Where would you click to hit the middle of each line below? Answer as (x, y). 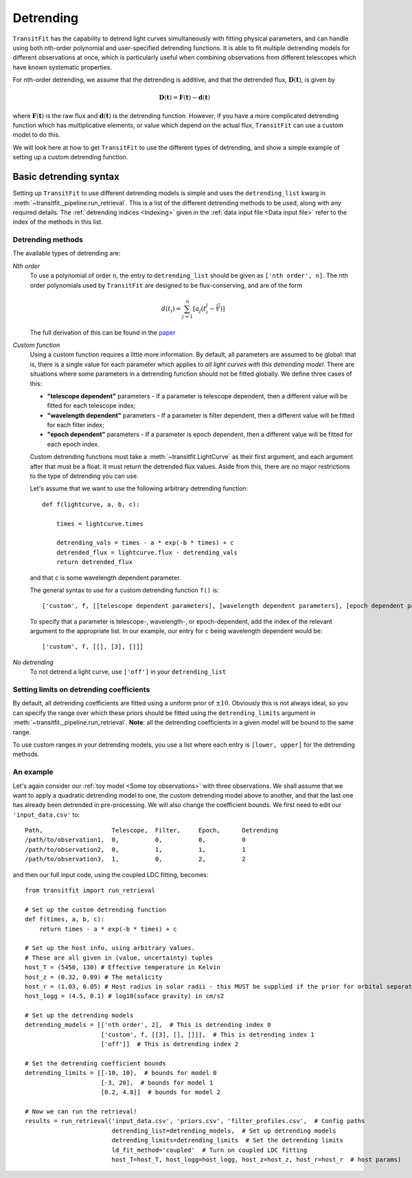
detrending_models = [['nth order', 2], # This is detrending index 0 (148, 1025)
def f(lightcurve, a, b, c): (91, 504)
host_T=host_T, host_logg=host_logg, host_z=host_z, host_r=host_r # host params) (256, 1159)
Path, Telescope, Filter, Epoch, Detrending (152, 830)
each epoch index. (73, 444)
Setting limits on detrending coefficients (81, 690)
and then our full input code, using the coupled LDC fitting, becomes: (111, 874)
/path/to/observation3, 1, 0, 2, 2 (136, 859)
